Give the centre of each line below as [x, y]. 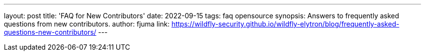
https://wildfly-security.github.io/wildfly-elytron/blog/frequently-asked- [285, 24]
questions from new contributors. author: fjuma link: [87, 24]
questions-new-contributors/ [50, 32]
